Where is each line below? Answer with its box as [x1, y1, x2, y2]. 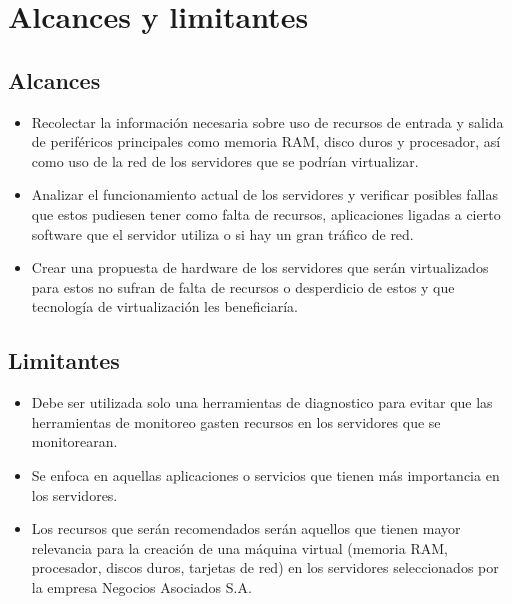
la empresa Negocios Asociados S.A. [31, 576, 252, 597]
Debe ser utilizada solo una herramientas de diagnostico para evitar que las [31, 392, 493, 413]
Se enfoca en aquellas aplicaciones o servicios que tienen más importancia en [31, 464, 500, 485]
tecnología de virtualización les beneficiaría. [31, 296, 298, 317]
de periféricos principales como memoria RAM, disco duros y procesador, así [31, 131, 501, 152]
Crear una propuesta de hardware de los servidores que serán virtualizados [31, 257, 489, 278]
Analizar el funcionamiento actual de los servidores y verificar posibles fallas [31, 184, 498, 205]
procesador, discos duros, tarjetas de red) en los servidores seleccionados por [31, 557, 499, 578]
